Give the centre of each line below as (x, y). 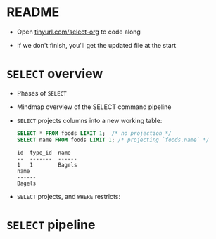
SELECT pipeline (51, 225)
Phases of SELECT (42, 93)
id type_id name (44, 153)
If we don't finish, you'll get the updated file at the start (96, 45)
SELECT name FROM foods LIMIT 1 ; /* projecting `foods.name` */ (113, 140)
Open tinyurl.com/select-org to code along (79, 32)
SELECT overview (55, 74)
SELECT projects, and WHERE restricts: (69, 196)
